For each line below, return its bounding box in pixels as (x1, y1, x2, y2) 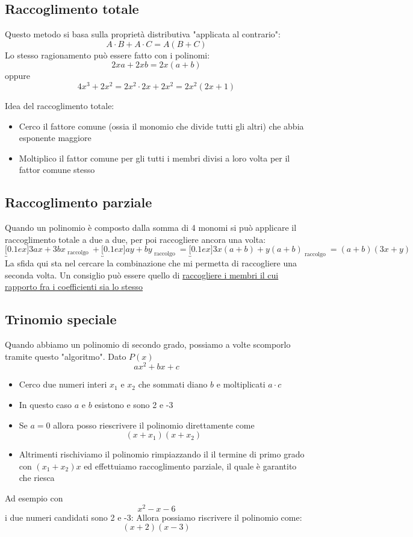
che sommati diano (138, 378, 208, 391)
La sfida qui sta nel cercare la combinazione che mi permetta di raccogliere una (5, 257, 297, 269)
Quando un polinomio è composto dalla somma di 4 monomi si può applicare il (5, 221, 297, 234)
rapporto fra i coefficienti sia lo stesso (5, 280, 143, 293)
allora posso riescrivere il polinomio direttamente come (53, 418, 255, 431)
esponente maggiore (19, 131, 92, 144)
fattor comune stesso (19, 163, 95, 176)
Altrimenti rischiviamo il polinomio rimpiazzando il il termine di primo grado (19, 448, 305, 460)
